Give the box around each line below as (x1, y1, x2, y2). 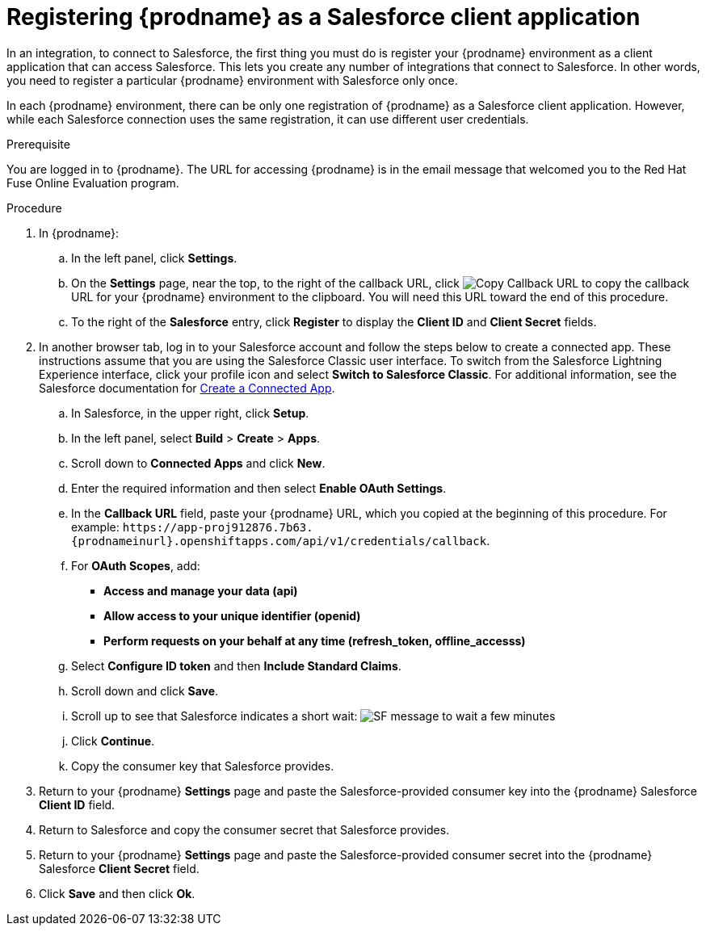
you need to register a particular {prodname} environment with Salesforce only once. (6, 73, 458, 87)
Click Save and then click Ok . (39, 886, 195, 901)
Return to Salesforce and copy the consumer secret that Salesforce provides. (39, 822, 450, 837)
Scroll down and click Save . (71, 683, 219, 698)
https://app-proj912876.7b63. (122, 520, 313, 534)
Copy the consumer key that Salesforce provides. (71, 758, 334, 773)
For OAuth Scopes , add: (71, 558, 200, 573)
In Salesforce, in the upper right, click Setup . (71, 405, 309, 420)
